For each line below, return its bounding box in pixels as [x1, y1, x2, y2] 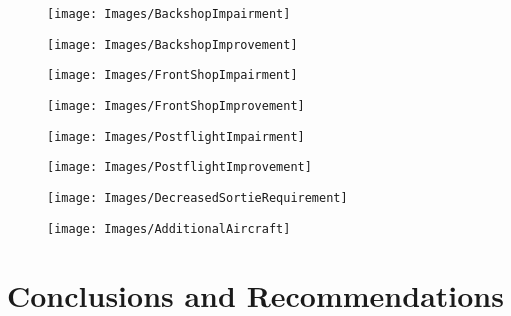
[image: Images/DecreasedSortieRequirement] [47, 190, 348, 205]
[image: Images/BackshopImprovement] [47, 37, 298, 52]
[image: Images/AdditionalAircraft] [47, 221, 291, 236]
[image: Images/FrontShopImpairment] [47, 68, 298, 83]
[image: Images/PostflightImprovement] [47, 160, 312, 175]
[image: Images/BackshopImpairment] [47, 7, 291, 21]
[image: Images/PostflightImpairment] [47, 129, 305, 144]
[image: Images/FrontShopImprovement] [47, 98, 305, 113]
